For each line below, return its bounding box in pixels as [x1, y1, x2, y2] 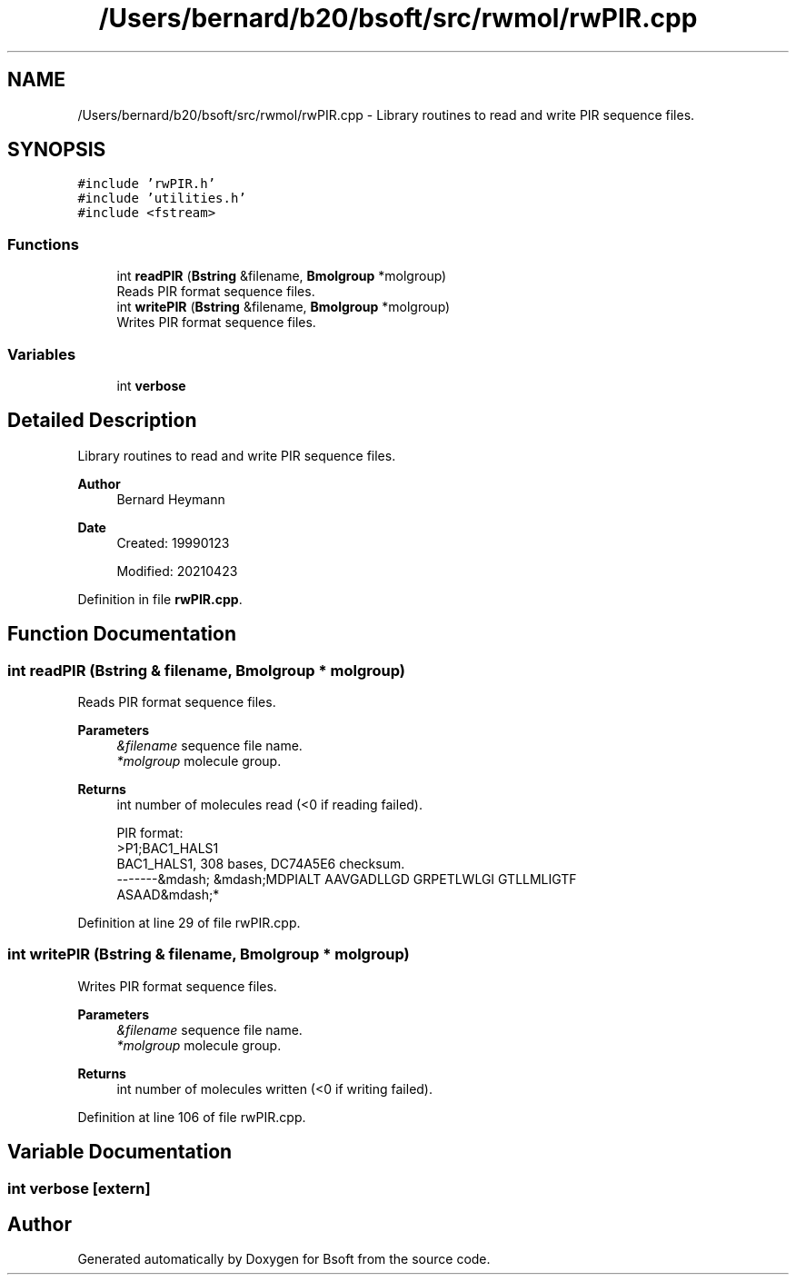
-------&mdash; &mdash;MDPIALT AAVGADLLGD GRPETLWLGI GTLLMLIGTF [116, 871, 577, 887]
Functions [7, 234, 79, 253]
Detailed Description [7, 409, 197, 432]
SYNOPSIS [7, 138, 106, 162]
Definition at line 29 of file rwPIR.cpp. [77, 915, 301, 930]
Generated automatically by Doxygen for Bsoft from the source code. [77, 1251, 491, 1267]
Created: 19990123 [116, 534, 230, 551]
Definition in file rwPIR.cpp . [77, 591, 243, 607]
